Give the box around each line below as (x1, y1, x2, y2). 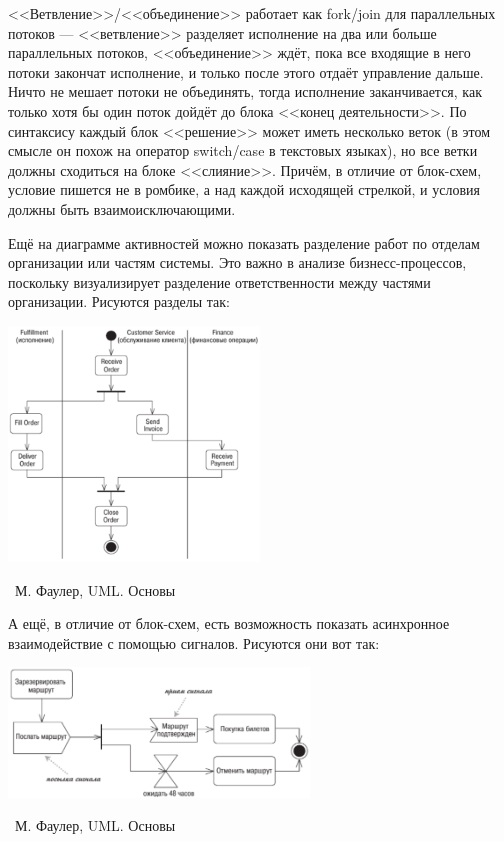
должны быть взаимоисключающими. (8, 198, 236, 219)
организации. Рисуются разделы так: (8, 291, 230, 312)
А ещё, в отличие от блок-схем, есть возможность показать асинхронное (8, 613, 450, 634)
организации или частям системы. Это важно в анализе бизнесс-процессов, (8, 252, 467, 273)
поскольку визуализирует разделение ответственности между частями (8, 271, 431, 292)
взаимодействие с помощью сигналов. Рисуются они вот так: (8, 632, 380, 653)
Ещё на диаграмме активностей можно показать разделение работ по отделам (8, 232, 480, 253)
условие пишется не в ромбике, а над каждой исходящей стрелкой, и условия (8, 179, 480, 200)
